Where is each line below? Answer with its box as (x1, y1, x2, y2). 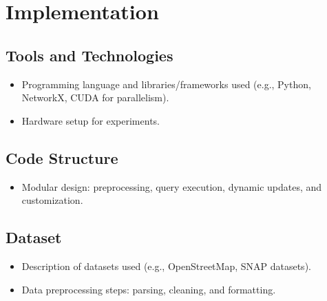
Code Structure (6, 147, 118, 168)
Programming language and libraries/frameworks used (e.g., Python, (21, 76, 311, 91)
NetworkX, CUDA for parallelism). (21, 90, 169, 105)
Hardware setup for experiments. (21, 113, 160, 127)
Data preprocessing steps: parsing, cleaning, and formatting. (21, 282, 276, 296)
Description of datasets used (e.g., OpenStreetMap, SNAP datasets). (21, 258, 311, 273)
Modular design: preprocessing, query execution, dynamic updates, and (21, 179, 322, 194)
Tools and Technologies (6, 44, 173, 65)
